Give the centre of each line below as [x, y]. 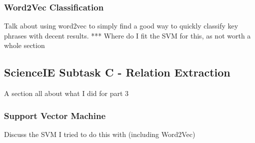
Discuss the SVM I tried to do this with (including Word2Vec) [100, 134]
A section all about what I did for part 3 [66, 93]
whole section [24, 45]
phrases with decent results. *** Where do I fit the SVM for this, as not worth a [127, 35]
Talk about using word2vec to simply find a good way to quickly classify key [121, 26]
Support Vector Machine [55, 115]
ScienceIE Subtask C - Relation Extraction [117, 72]
